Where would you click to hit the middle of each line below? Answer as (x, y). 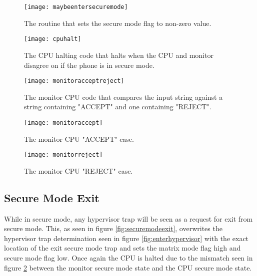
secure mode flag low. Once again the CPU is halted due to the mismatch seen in (128, 258)
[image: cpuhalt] (53, 39)
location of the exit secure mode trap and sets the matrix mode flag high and (122, 248)
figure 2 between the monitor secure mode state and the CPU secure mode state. (128, 267)
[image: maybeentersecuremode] (76, 7)
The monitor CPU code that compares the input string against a (123, 97)
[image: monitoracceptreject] (74, 81)
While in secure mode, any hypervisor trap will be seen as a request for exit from (128, 218)
